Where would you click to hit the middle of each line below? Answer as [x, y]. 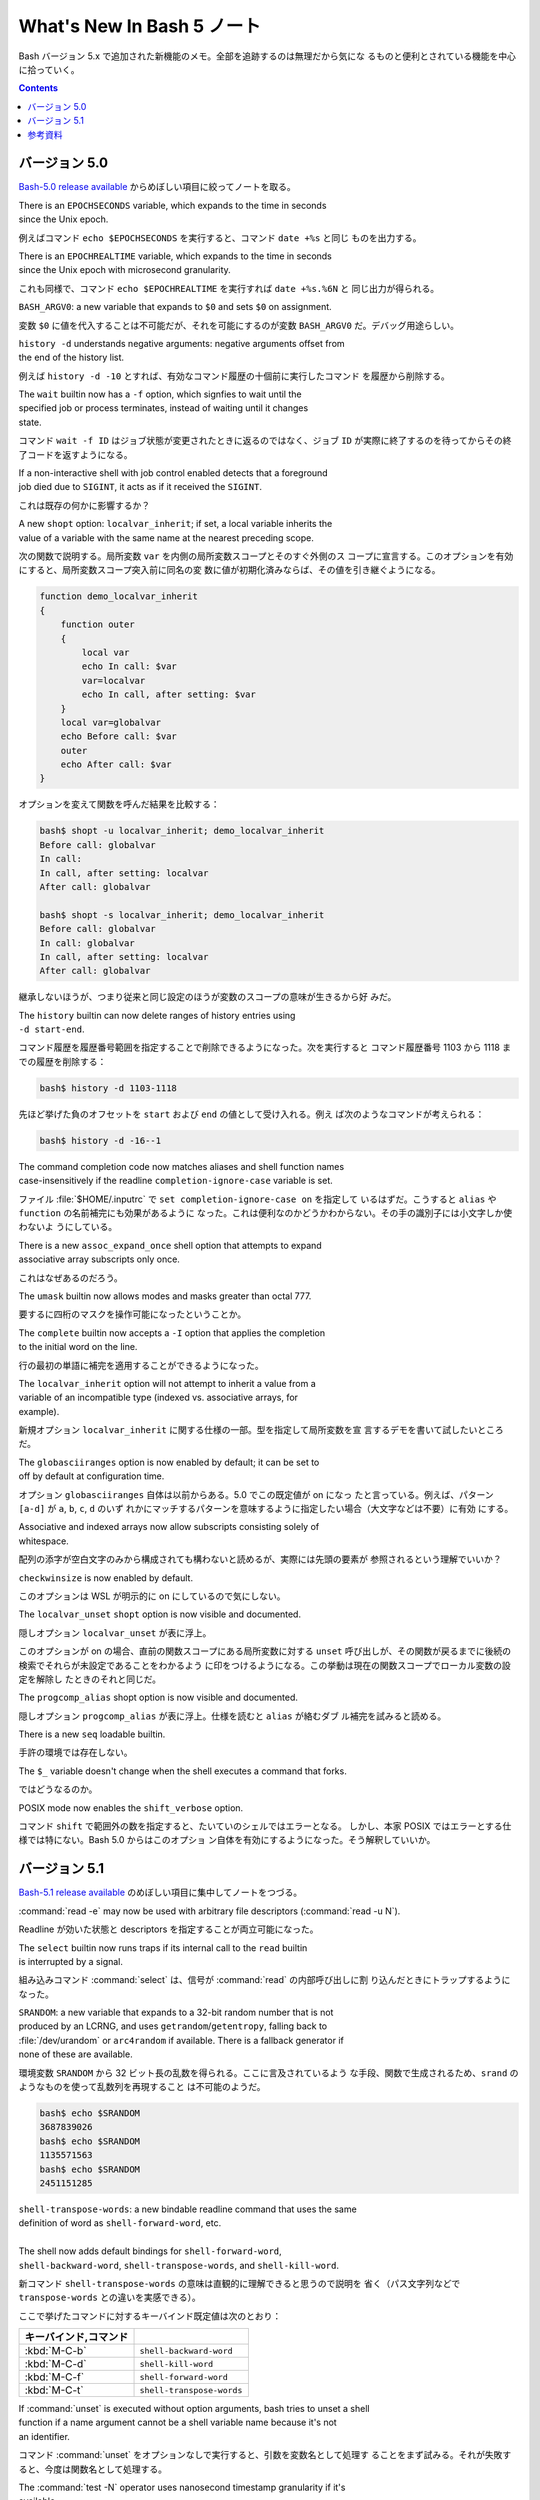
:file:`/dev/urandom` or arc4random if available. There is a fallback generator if [181, 2040]
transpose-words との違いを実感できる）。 [109, 2297]
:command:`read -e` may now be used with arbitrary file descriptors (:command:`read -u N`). [209, 1911]
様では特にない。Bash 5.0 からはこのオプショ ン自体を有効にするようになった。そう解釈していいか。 [227, 1840]
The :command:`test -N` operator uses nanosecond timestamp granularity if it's [182, 2487]
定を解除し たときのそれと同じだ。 [90, 1679]
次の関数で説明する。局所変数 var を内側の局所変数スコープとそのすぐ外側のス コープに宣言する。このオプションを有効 [266, 556]
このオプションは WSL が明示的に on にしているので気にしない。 [152, 1596]
